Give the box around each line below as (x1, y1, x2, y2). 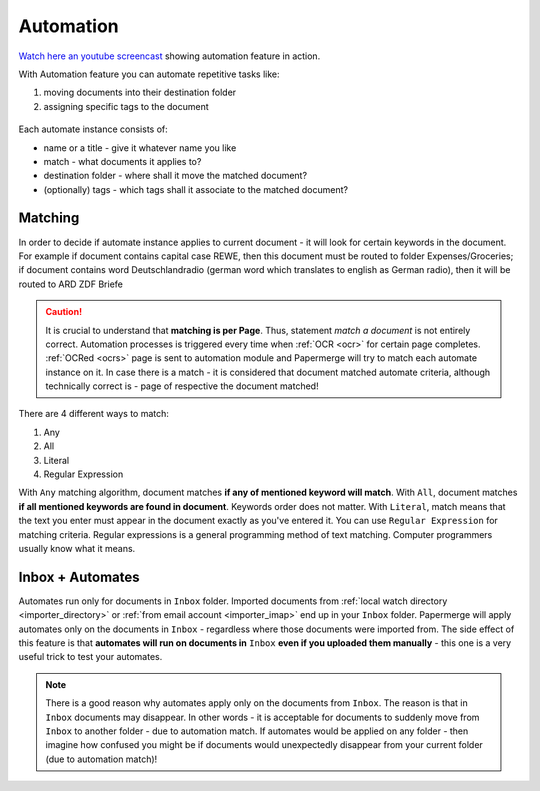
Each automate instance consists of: (18, 123, 169, 135)
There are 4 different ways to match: (18, 408, 170, 420)
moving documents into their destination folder (43, 86, 237, 99)
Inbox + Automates (18, 568, 140, 585)
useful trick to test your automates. (18, 651, 163, 663)
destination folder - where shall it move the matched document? (43, 170, 308, 182)
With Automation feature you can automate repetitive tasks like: (18, 68, 280, 80)
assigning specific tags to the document (43, 100, 209, 112)
